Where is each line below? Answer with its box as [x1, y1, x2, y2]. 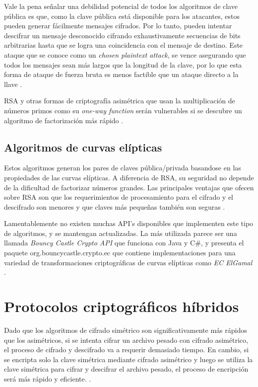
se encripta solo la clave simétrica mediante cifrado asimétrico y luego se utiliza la [4, 354, 253, 364]
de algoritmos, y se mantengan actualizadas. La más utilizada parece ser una [4, 228, 237, 238]
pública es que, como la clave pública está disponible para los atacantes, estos [4, 10, 240, 21]
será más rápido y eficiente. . [4, 373, 91, 384]
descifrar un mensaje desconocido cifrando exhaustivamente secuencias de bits [4, 30, 241, 40]
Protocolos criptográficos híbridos [4, 296, 239, 316]
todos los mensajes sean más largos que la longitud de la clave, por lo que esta [4, 59, 242, 70]
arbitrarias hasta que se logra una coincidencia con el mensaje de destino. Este [4, 40, 243, 50]
